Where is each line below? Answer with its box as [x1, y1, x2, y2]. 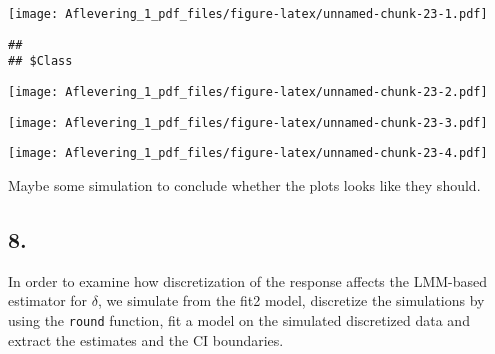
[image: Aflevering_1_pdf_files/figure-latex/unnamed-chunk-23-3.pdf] [8, 115, 488, 130]
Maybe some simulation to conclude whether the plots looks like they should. [8, 174, 481, 195]
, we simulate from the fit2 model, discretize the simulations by [97, 290, 485, 311]
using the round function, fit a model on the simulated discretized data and [8, 309, 470, 330]
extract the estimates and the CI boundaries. [8, 329, 284, 350]
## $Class [8, 54, 73, 69]
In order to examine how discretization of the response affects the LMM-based [8, 270, 488, 291]
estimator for [8, 290, 88, 311]
